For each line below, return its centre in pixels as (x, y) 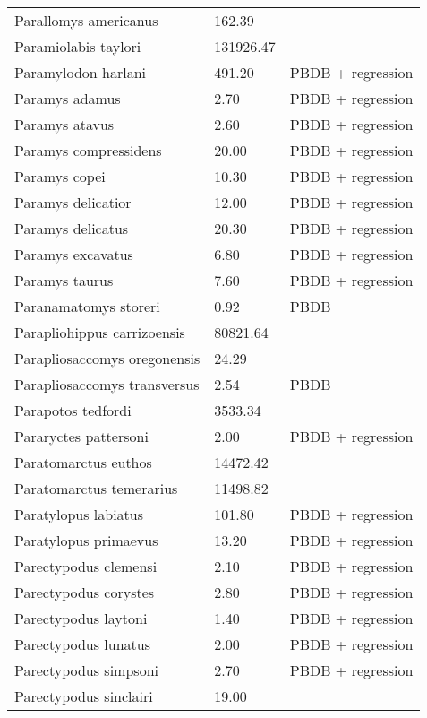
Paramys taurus (64, 280)
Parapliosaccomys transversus (107, 384)
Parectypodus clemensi (86, 566)
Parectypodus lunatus (83, 644)
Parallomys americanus (86, 20)
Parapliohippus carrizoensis (100, 332)
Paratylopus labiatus (79, 514)
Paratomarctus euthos (83, 462)
